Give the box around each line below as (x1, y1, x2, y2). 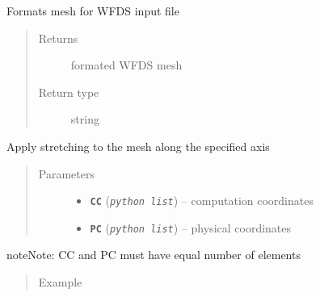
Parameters (38, 165, 95, 182)
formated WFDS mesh (70, 56, 183, 73)
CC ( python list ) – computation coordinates (90, 192, 314, 209)
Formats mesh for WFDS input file (6, 2, 179, 19)
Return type (38, 83, 99, 100)
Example (38, 274, 82, 291)
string (70, 111, 99, 128)
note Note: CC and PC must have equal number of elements (6, 246, 301, 263)
